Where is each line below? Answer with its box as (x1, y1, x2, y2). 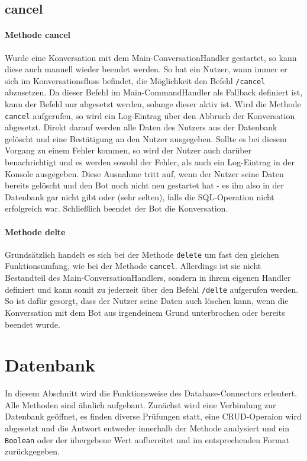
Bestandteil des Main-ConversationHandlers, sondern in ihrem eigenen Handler (5, 271, 291, 284)
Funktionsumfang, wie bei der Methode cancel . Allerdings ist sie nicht (5, 260, 261, 272)
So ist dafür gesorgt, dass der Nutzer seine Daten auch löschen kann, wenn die (5, 294, 289, 307)
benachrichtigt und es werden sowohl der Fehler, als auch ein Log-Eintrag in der (5, 156, 295, 168)
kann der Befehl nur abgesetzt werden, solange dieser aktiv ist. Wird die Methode (5, 98, 301, 110)
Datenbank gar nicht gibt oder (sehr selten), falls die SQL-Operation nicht (5, 190, 274, 203)
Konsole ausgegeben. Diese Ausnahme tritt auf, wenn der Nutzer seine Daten (5, 167, 284, 180)
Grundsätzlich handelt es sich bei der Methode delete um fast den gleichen (5, 248, 279, 260)
